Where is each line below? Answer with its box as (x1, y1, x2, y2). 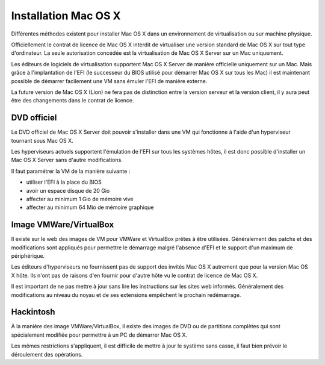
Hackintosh (11, 307, 55, 317)
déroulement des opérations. (11, 351, 83, 358)
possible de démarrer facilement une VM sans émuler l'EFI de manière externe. (11, 77, 208, 84)
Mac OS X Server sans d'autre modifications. (11, 157, 123, 164)
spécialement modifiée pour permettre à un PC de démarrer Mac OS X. (11, 331, 188, 338)
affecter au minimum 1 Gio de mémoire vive (26, 195, 134, 202)
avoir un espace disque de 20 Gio (26, 187, 110, 194)
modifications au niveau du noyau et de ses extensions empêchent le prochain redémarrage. (11, 291, 241, 298)
